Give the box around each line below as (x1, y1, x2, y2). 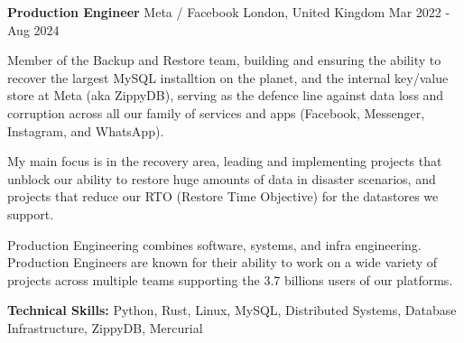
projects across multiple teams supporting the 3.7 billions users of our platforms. (7, 270, 453, 289)
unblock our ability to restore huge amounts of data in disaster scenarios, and (7, 169, 436, 188)
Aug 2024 (7, 20, 60, 39)
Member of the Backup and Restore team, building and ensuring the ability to (7, 51, 441, 70)
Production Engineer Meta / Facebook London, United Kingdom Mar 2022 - (7, 3, 450, 21)
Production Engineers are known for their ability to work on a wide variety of (7, 253, 437, 272)
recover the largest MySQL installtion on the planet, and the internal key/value (7, 68, 449, 87)
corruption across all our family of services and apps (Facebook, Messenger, (7, 103, 425, 122)
